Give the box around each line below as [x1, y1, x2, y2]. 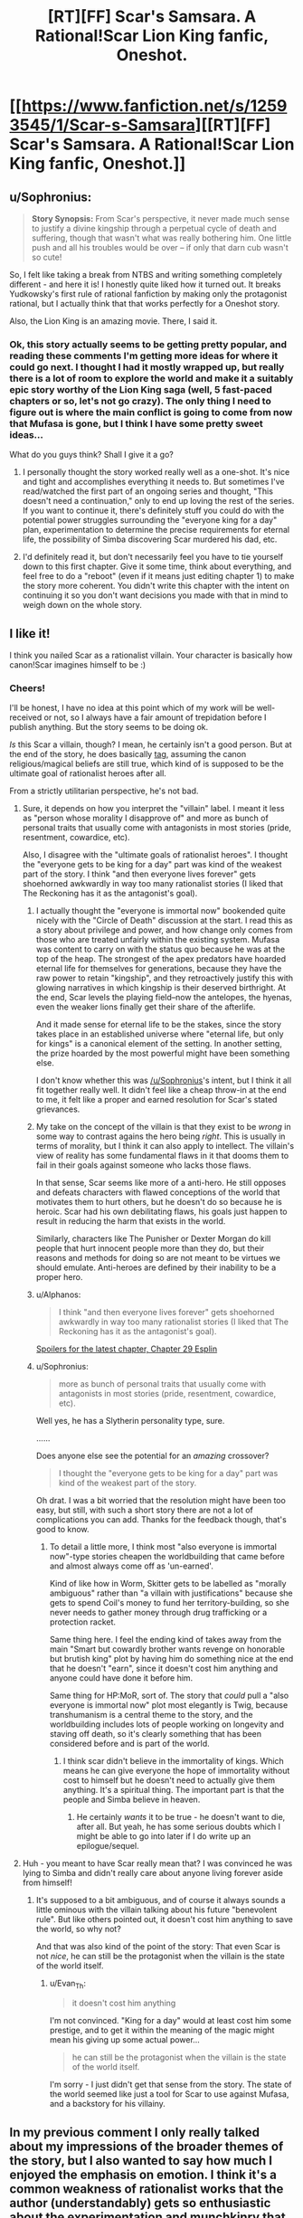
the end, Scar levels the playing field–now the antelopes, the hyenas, [35, 992, 292, 1003]
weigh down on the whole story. [22, 600, 142, 611]
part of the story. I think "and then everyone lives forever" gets [22, 868, 256, 879]
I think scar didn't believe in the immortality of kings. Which [62, 1756, 285, 1767]
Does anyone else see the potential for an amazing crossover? [35, 1450, 270, 1462]
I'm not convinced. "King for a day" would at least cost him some [49, 2015, 292, 2026]
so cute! [31, 251, 62, 262]
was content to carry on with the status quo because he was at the [35, 943, 286, 955]
